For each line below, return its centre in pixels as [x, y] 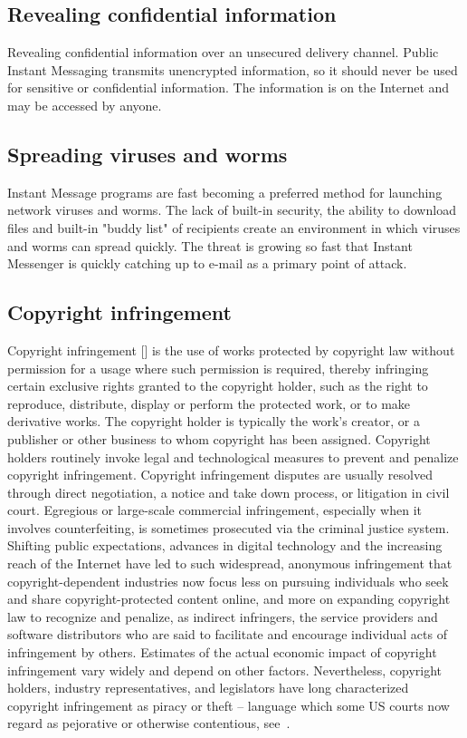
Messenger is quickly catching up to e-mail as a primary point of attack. [207, 263]
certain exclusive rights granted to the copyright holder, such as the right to [218, 386]
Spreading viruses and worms [148, 154]
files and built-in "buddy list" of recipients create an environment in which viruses [234, 227]
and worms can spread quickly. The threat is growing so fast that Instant [210, 245]
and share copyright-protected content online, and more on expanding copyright [229, 599]
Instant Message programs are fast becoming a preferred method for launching [225, 192]
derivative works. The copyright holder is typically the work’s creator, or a [214, 421]
